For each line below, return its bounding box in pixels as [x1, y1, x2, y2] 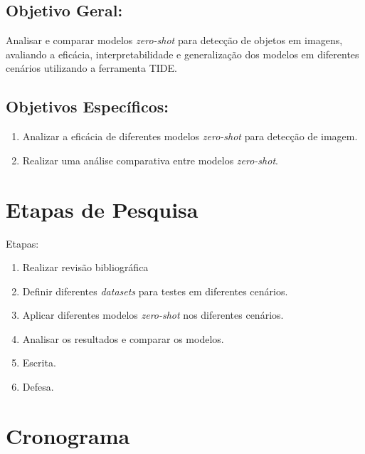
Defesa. [22, 379, 54, 394]
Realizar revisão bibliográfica [22, 260, 149, 275]
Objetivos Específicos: [6, 95, 169, 117]
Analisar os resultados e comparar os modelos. [22, 331, 224, 346]
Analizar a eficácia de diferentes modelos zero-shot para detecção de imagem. [22, 129, 358, 144]
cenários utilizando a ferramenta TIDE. [6, 60, 177, 75]
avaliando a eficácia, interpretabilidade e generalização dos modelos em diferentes [6, 46, 359, 61]
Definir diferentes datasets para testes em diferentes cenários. [22, 283, 288, 298]
